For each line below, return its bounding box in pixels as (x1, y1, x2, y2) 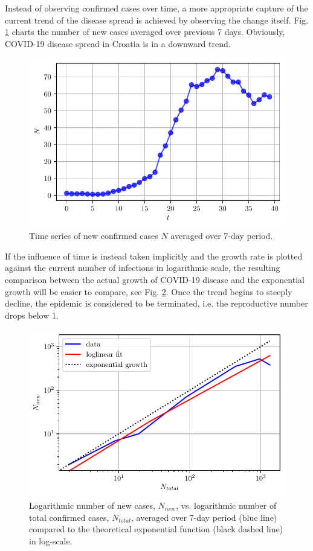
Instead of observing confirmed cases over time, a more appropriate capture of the (5, 2, 308, 14)
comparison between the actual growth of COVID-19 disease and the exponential (5, 273, 305, 286)
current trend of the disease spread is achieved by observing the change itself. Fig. (5, 13, 309, 26)
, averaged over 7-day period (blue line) (131, 511, 277, 523)
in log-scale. (29, 535, 73, 547)
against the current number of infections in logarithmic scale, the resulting (5, 261, 280, 274)
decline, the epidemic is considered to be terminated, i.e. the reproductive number (5, 297, 308, 310)
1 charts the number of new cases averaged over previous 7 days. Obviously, (5, 25, 285, 38)
